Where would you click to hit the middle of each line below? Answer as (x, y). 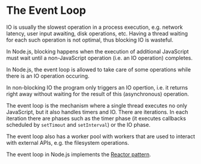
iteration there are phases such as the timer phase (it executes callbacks (96, 118)
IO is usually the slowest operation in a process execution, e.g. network (94, 27)
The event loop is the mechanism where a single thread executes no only (97, 105)
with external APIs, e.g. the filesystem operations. (68, 142)
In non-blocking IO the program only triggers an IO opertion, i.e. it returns (97, 87)
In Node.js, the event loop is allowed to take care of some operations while (99, 69)
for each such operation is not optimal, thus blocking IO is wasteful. (90, 40)
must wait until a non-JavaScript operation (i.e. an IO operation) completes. (99, 58)
